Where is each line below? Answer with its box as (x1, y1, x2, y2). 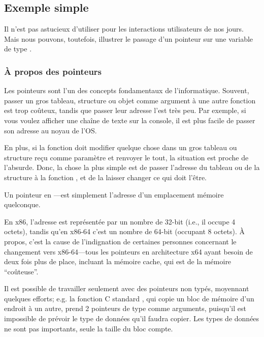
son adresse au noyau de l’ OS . (4, 125, 97, 135)
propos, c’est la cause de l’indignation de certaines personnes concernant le (4, 236, 237, 246)
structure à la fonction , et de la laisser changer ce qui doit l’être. (4, 172, 207, 182)
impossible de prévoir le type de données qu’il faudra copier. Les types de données (4, 313, 259, 324)
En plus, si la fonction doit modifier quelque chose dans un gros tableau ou (4, 142, 237, 153)
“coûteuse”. (4, 266, 39, 276)
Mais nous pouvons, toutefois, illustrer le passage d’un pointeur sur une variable (4, 33, 253, 44)
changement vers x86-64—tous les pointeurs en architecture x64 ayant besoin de (4, 246, 253, 257)
